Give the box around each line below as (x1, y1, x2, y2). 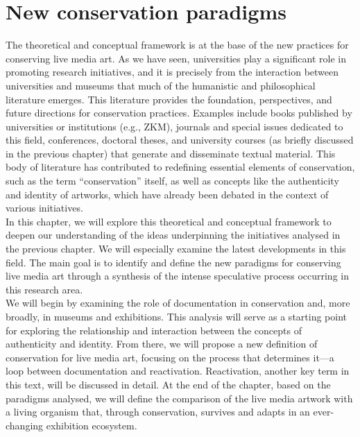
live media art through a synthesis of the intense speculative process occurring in (6, 268, 349, 283)
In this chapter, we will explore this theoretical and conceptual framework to (6, 214, 332, 228)
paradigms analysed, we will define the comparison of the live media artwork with (6, 391, 353, 405)
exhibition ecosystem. (46, 418, 137, 432)
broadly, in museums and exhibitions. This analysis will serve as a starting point (6, 309, 347, 323)
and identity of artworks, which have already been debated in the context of (6, 187, 329, 201)
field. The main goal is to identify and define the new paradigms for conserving (6, 255, 341, 269)
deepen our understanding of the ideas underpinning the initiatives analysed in (6, 228, 341, 242)
